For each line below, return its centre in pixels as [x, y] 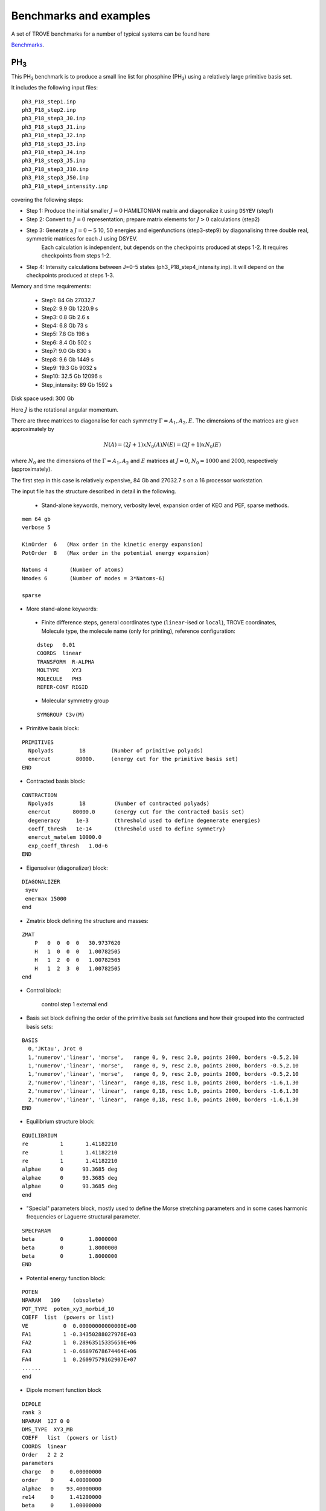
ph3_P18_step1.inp [49, 102]
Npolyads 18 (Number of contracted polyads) [119, 803]
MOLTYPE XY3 [59, 670]
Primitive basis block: [53, 728]
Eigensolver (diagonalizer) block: [67, 868]
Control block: [44, 991]
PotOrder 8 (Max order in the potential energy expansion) [116, 553]
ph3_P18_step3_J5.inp [54, 161]
